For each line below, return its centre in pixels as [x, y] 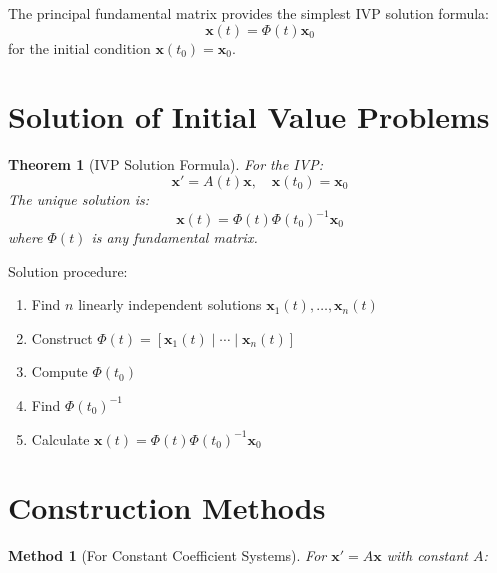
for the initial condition [79, 47]
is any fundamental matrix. [174, 237]
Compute [59, 371]
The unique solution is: [79, 198]
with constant [427, 555]
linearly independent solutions [170, 304]
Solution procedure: [68, 270]
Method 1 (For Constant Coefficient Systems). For [167, 555]
